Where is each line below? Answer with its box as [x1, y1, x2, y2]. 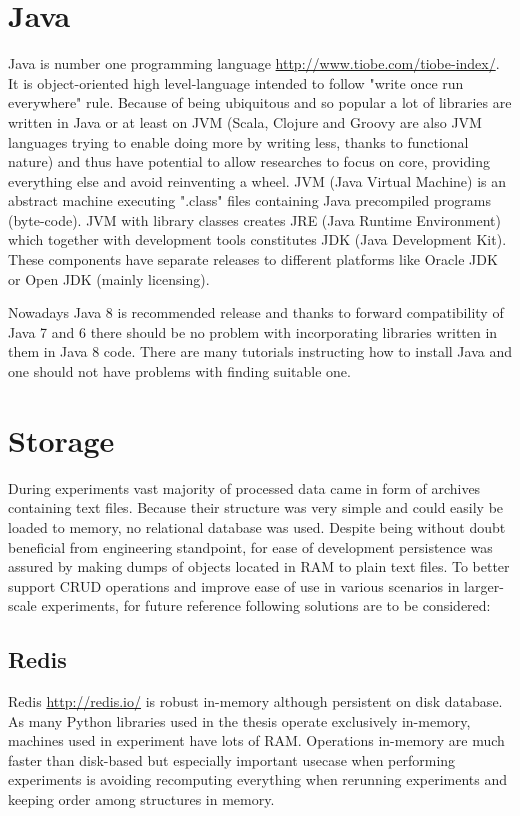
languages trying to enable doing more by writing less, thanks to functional [8, 131, 469, 152]
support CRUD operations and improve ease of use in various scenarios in [8, 575, 460, 596]
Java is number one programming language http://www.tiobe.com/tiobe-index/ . [8, 53, 500, 74]
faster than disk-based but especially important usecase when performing [8, 749, 456, 770]
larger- [464, 575, 504, 596]
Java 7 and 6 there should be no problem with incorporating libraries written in [8, 321, 498, 342]
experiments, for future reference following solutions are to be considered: [41, 595, 491, 616]
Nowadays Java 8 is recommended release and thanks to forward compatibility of [8, 302, 504, 323]
